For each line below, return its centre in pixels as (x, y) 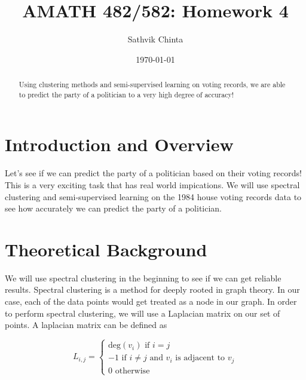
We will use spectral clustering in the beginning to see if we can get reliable (143, 278)
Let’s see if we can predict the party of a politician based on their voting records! (153, 173)
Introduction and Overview (119, 144)
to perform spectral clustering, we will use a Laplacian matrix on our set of (143, 313)
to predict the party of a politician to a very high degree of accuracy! (126, 94)
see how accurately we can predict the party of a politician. (114, 208)
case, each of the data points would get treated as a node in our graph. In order (151, 301)
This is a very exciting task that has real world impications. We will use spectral (152, 184)
